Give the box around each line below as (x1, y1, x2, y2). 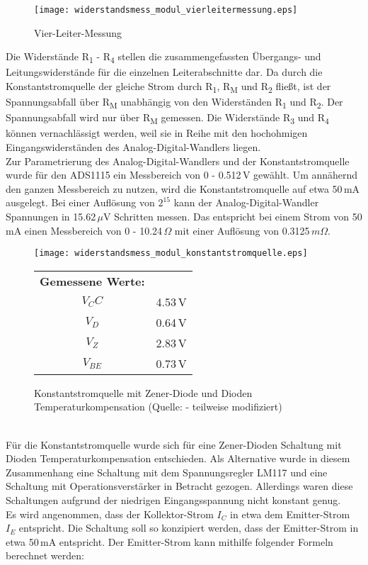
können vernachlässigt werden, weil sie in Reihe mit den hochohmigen (6, 125, 308, 140)
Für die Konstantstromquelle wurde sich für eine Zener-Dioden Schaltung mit (6, 437, 342, 452)
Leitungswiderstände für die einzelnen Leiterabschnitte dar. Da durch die (6, 65, 323, 79)
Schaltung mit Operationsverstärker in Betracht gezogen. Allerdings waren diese (6, 479, 353, 493)
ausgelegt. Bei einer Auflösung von (6, 195, 155, 210)
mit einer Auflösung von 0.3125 (174, 223, 310, 237)
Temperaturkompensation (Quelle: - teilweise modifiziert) (34, 399, 282, 414)
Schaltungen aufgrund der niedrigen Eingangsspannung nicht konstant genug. (6, 492, 341, 507)
